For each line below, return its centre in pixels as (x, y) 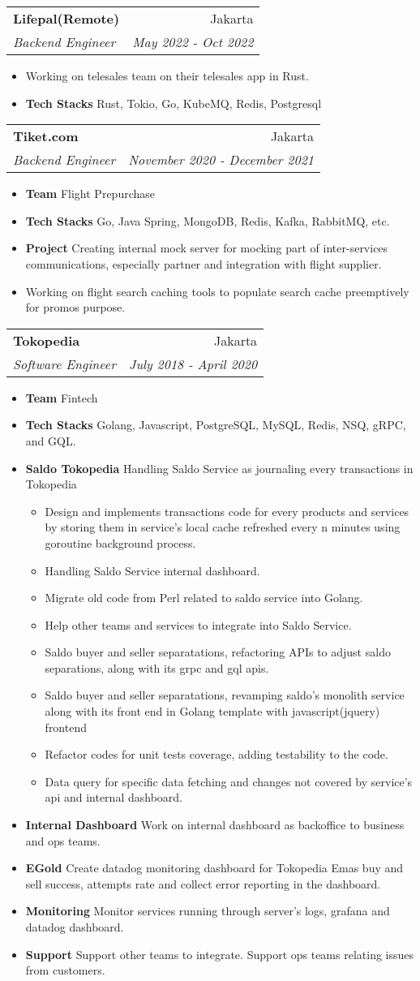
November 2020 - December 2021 (221, 160)
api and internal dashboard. (114, 797)
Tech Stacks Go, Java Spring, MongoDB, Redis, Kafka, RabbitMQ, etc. (208, 220)
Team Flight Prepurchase (90, 194)
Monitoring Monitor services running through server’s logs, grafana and (208, 911)
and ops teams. (63, 840)
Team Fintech (62, 397)
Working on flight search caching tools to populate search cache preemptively (217, 291)
